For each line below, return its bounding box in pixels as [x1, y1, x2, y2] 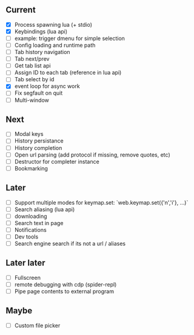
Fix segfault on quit [14, 89, 63, 96]
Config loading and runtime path [14, 42, 96, 49]
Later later [5, 258, 46, 268]
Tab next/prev [14, 55, 50, 63]
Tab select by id [14, 76, 55, 83]
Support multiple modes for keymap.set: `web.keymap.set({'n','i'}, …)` [14, 198, 189, 206]
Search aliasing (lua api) [14, 206, 75, 213]
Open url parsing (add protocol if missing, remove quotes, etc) [14, 151, 170, 158]
